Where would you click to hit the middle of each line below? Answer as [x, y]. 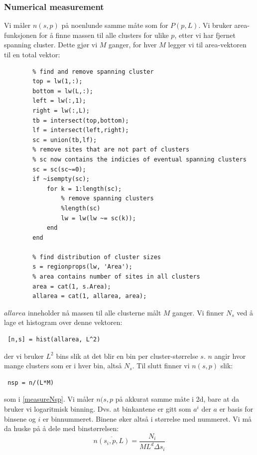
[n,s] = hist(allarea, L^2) [54, 340]
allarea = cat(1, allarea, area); [90, 296]
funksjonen [20, 35]
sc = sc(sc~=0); [59, 169]
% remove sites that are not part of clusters [111, 150]
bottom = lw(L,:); [63, 91]
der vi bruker [24, 356]
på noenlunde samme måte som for [115, 25]
